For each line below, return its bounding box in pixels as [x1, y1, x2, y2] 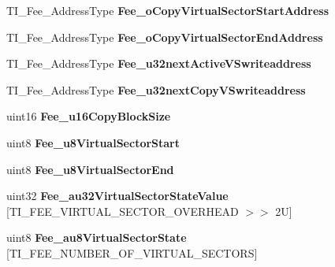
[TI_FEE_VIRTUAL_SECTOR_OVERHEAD [6, 202, 239, 219]
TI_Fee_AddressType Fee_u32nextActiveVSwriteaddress [6, 55, 311, 72]
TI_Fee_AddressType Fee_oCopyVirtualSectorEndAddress [6, 28, 323, 45]
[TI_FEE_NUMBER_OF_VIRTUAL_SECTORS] [6, 244, 258, 261]
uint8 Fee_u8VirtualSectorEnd [6, 161, 174, 177]
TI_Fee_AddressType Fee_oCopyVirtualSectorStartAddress [6, 2, 329, 18]
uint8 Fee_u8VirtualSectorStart [6, 134, 181, 150]
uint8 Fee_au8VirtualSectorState [6, 229, 187, 246]
